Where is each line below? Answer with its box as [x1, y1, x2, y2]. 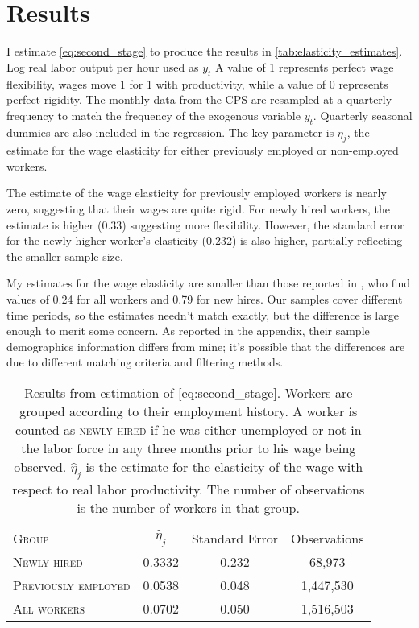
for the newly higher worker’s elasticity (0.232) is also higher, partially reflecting [6, 232, 403, 249]
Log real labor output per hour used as [6, 58, 199, 75]
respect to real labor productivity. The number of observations [12, 480, 365, 499]
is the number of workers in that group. [77, 498, 300, 518]
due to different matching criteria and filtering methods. [6, 353, 284, 370]
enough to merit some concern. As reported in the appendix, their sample [6, 322, 370, 339]
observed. [14, 457, 67, 477]
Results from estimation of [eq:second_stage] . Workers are [24, 383, 353, 403]
